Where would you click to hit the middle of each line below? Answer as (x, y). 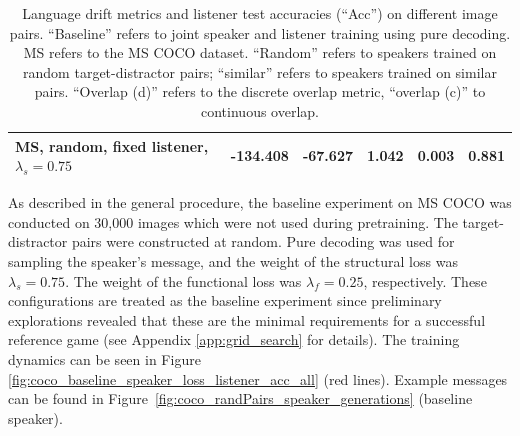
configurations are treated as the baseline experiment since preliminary (225, 300)
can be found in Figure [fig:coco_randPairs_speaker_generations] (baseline (240, 398)
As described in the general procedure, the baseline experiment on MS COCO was (260, 202)
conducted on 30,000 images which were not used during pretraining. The (233, 221)
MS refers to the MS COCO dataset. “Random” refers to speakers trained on (260, 52)
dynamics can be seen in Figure (104, 359)
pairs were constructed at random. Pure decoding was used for (263, 241)
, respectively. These (425, 280)
